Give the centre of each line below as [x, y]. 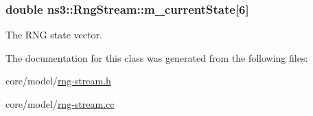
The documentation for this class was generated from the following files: [157, 57]
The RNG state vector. [54, 35]
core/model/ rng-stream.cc [60, 104]
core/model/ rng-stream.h [58, 81]
